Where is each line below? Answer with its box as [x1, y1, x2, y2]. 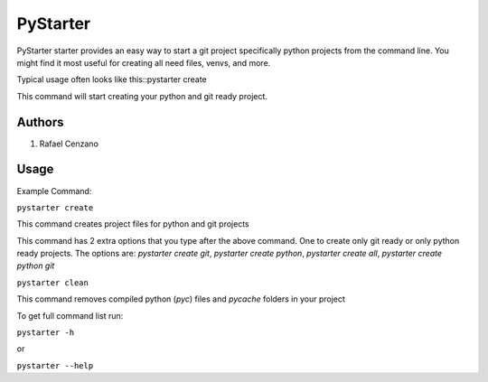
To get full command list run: [16, 310, 124, 321]
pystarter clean [16, 277, 89, 288]
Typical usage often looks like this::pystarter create [16, 74, 207, 85]
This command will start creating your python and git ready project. [16, 90, 268, 101]
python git [16, 260, 55, 271]
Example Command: [16, 185, 92, 196]
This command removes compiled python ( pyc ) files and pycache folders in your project [16, 293, 345, 304]
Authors [16, 114, 64, 130]
